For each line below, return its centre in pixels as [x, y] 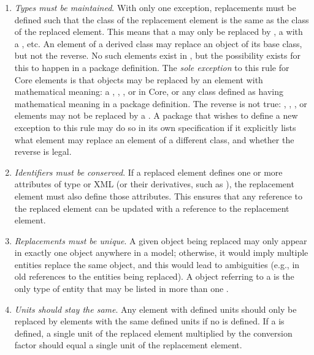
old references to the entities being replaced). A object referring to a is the [154, 276]
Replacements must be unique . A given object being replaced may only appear [161, 240]
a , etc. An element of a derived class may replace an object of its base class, [158, 43]
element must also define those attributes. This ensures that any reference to [159, 196]
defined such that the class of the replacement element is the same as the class [162, 19]
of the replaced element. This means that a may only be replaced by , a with [159, 32]
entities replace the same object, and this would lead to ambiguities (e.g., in [157, 264]
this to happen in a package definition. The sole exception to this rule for [152, 67]
